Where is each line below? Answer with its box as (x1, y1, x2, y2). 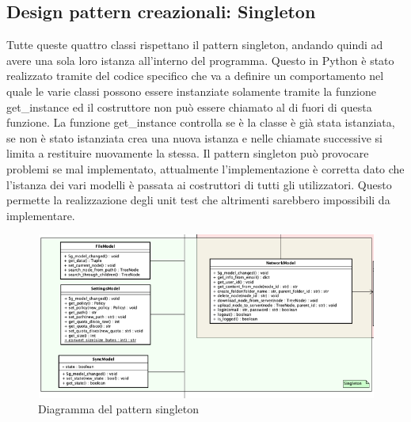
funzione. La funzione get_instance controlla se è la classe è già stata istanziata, (6, 114, 395, 131)
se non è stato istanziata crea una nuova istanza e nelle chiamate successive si (6, 129, 382, 146)
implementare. (6, 207, 75, 223)
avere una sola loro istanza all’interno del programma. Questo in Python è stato (6, 51, 394, 68)
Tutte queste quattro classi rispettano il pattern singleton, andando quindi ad (6, 36, 383, 53)
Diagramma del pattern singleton (38, 401, 199, 417)
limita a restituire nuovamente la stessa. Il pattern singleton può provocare (6, 145, 369, 162)
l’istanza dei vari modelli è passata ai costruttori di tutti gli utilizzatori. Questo (6, 176, 392, 192)
